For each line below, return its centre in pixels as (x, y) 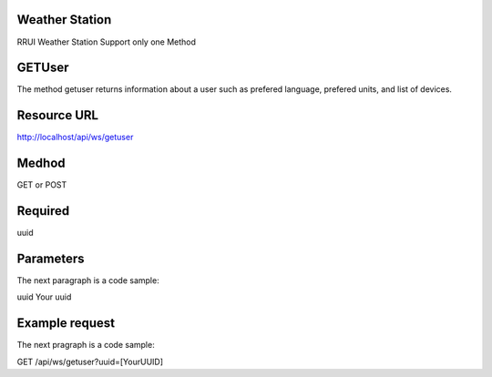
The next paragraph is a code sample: (88, 280)
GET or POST (42, 185)
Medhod (41, 163)
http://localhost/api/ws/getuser (75, 138)
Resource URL (58, 115)
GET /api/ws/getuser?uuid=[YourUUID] (90, 362)
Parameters (51, 258)
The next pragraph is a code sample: (86, 345)
